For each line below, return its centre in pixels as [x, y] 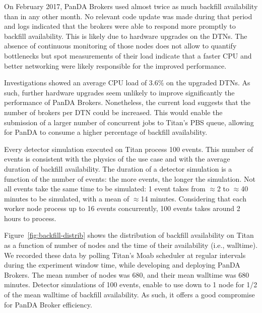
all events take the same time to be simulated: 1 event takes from [105, 189]
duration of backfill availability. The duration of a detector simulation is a [118, 168]
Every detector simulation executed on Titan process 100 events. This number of [129, 149]
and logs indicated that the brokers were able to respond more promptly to [120, 26]
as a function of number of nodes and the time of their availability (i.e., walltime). [131, 245]
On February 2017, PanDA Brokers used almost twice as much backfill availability [131, 6]
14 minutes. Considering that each [193, 198]
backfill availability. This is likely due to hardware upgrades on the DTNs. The [126, 36]
